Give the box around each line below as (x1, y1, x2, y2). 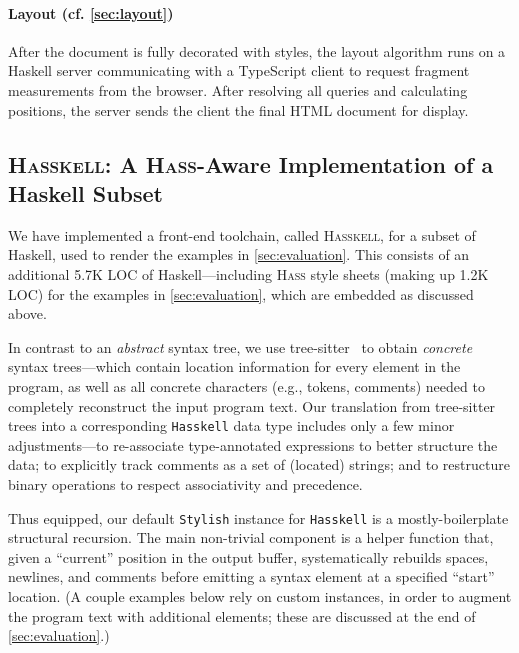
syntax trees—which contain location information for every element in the (8, 356, 461, 377)
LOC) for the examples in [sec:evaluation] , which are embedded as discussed (8, 283, 474, 304)
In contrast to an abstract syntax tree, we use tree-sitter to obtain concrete (8, 336, 473, 357)
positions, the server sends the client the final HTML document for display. (8, 99, 469, 120)
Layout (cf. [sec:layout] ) (8, 2, 174, 23)
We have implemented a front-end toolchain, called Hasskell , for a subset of (8, 224, 476, 245)
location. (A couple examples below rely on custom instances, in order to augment (8, 585, 512, 606)
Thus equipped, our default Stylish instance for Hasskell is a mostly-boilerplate (8, 507, 509, 528)
